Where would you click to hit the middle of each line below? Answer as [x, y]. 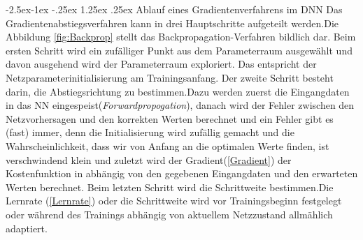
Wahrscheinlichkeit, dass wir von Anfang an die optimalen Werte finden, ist [168, 145]
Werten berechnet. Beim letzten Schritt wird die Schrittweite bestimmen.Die [170, 187]
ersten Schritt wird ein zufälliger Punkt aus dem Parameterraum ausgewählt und [179, 50]
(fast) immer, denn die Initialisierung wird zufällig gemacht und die [150, 132]
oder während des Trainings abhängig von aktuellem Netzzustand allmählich [169, 214]
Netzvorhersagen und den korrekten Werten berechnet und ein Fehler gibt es [170, 118]
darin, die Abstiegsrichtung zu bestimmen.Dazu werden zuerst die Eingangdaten [178, 91]
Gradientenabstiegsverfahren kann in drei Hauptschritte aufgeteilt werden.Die [172, 23]
